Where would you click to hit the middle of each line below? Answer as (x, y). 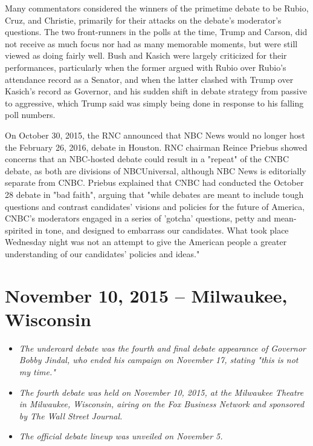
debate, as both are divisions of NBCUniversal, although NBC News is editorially (156, 170)
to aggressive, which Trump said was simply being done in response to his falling (154, 103)
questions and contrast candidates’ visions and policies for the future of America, (155, 206)
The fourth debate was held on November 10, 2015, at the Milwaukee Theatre (161, 392)
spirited (19, 230)
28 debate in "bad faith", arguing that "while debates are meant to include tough (154, 194)
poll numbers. (30, 115)
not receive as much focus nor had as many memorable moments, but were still (151, 43)
